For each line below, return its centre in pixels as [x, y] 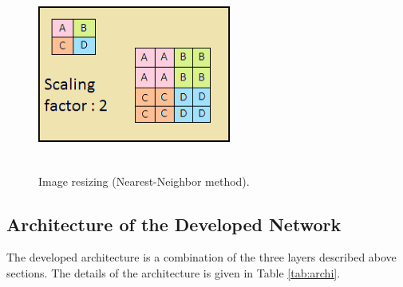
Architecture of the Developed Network [174, 224]
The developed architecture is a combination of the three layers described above [201, 257]
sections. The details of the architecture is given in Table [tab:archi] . [174, 272]
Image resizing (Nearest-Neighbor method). [144, 181]
